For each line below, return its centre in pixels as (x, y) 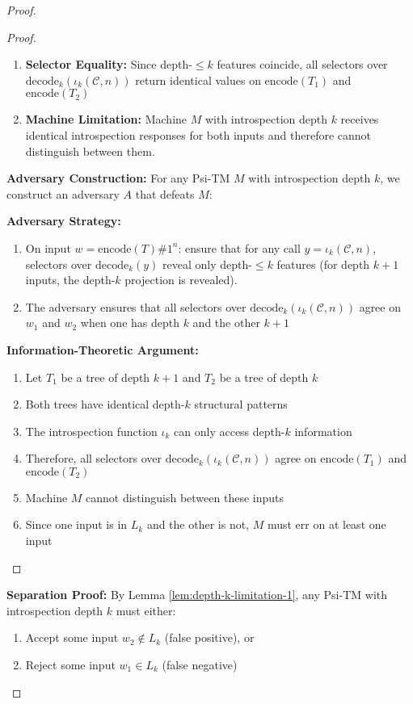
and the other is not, (198, 524)
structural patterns (241, 404)
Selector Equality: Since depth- (109, 64)
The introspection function (91, 431)
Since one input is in (76, 524)
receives (360, 119)
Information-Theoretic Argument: (103, 349)
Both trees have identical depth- (105, 404)
